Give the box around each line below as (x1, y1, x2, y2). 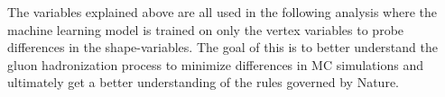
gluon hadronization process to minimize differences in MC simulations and (7, 55, 423, 74)
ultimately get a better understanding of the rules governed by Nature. (7, 73, 399, 92)
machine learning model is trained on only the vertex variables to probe (7, 20, 404, 39)
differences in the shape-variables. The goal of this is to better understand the (7, 38, 438, 57)
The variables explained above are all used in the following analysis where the (7, 3, 438, 21)
